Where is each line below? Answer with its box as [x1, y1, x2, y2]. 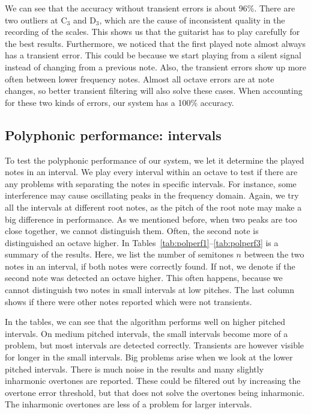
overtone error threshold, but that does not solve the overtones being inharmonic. [5, 386, 305, 398]
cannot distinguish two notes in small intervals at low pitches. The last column [5, 283, 294, 296]
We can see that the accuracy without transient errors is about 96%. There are [5, 2, 295, 14]
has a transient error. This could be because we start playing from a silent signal [5, 49, 301, 61]
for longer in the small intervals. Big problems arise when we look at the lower [5, 351, 293, 363]
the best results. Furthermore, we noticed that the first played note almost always [5, 37, 306, 49]
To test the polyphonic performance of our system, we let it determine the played [5, 153, 304, 166]
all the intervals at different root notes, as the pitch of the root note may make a [5, 200, 302, 213]
